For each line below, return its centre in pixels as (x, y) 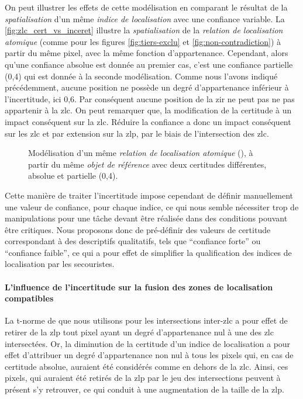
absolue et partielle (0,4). (73, 176)
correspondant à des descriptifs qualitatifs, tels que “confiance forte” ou (133, 241)
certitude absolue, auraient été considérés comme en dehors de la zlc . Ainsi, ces (147, 366)
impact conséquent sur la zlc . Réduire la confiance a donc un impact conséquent (148, 121)
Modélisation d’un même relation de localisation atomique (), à (141, 153)
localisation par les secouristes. (60, 264)
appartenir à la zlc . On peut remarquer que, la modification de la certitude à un (148, 110)
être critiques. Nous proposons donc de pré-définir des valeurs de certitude (138, 229)
